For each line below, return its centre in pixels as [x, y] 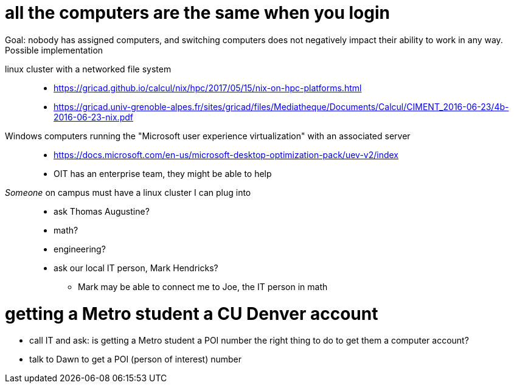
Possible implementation [54, 50]
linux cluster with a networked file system [88, 69]
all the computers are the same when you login [197, 13]
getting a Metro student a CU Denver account [192, 314]
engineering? [80, 249]
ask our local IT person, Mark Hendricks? [136, 268]
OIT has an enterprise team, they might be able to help [163, 173]
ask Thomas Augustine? [102, 211]
